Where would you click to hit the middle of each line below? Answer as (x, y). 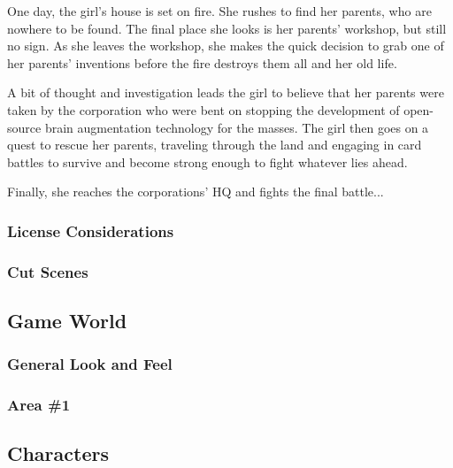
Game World (67, 321)
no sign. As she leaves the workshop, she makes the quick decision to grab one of (226, 46)
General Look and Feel (90, 364)
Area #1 (39, 405)
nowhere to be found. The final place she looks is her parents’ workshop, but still (227, 28)
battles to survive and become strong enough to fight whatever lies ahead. (207, 161)
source (24, 127)
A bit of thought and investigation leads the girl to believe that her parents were (226, 92)
